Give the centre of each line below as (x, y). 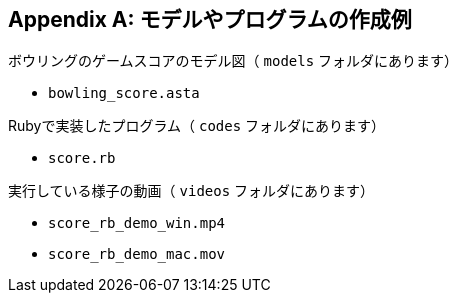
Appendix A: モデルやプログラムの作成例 (210, 19)
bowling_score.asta (124, 93)
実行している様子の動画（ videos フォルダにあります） (191, 191)
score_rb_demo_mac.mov (137, 254)
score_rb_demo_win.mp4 (137, 223)
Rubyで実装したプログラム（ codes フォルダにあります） (197, 126)
